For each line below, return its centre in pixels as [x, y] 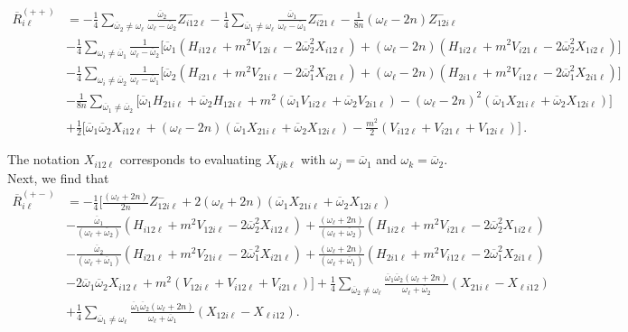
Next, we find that [58, 177]
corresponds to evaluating [191, 159]
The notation [44, 159]
